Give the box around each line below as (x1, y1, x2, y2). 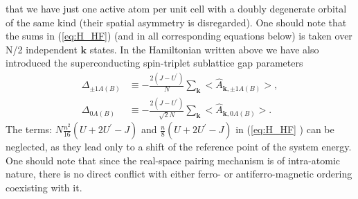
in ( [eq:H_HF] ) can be (235, 122, 334, 137)
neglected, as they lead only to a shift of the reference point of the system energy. (6, 139, 352, 154)
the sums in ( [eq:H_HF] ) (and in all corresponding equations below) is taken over (6, 28, 352, 43)
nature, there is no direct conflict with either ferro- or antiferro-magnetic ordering (6, 166, 352, 181)
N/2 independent (6, 42, 78, 56)
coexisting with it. (6, 180, 82, 194)
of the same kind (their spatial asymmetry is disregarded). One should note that (6, 15, 347, 29)
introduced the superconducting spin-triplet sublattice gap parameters (6, 55, 303, 70)
